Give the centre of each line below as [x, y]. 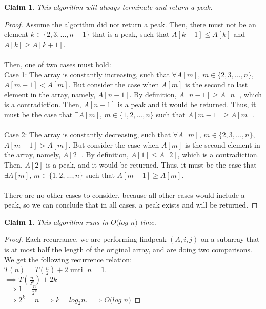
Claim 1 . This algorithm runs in [56, 222]
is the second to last [216, 84]
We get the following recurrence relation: [68, 259]
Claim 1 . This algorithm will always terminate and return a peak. [108, 7]
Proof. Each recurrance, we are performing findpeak [85, 239]
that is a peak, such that [131, 34]
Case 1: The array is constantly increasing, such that [87, 74]
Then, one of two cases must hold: [58, 64]
